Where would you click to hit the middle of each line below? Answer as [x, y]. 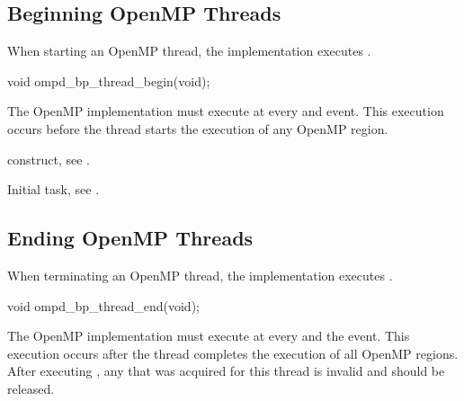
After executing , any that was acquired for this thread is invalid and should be [226, 371]
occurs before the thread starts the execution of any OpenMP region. [198, 128]
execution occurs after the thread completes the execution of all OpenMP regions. [233, 353]
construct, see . [49, 159]
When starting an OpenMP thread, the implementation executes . [189, 51]
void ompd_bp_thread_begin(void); [109, 80]
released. [31, 388]
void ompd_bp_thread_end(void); [103, 305]
